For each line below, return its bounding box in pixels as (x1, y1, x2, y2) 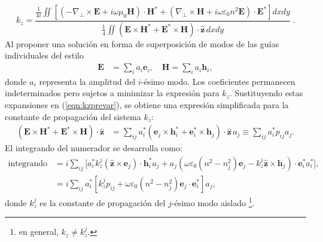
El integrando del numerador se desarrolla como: (5, 142, 182, 154)
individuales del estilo (5, 49, 84, 62)
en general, (19, 225, 59, 238)
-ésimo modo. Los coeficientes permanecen (141, 75, 295, 87)
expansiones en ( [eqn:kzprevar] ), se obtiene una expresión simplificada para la (5, 99, 289, 111)
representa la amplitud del (39, 75, 136, 87)
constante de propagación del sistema (5, 110, 141, 122)
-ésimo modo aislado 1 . (171, 194, 255, 209)
